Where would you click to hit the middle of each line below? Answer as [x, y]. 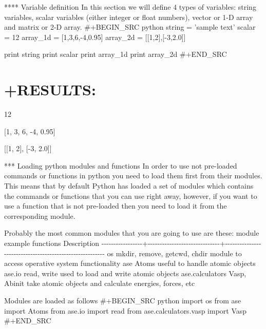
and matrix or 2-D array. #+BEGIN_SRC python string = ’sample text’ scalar [130, 27]
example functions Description [52, 243]
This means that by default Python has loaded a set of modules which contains [129, 186]
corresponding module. [40, 215]
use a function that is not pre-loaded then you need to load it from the [116, 206]
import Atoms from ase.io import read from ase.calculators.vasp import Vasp [126, 310]
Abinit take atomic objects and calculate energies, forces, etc [100, 283]
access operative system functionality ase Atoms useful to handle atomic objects [130, 263]
